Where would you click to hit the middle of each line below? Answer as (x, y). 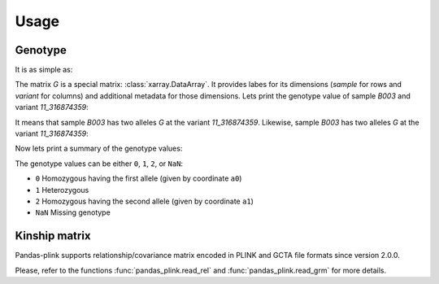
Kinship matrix (53, 236)
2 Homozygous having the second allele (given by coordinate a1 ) (144, 201)
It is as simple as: (44, 70)
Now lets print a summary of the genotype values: (99, 149)
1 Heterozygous (62, 190)
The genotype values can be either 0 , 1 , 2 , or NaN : (99, 164)
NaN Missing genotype (73, 212)
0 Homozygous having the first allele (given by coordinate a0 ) (139, 178)
